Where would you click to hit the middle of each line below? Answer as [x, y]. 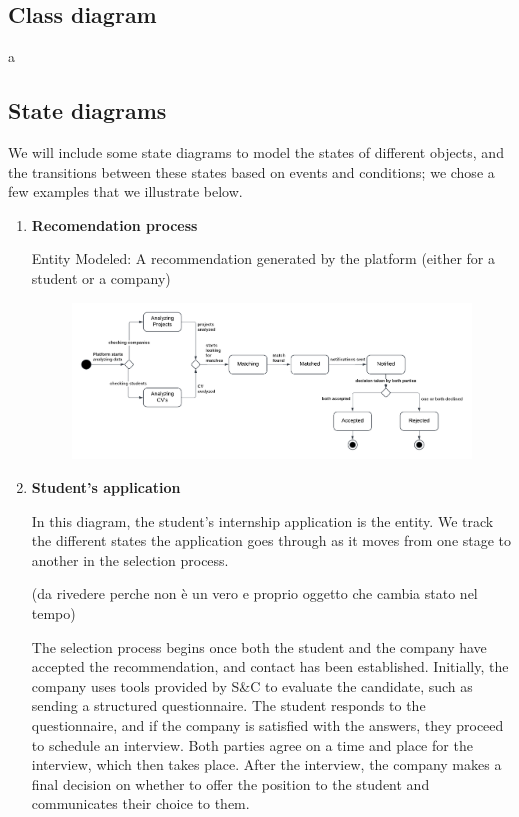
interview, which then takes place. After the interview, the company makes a [266, 764]
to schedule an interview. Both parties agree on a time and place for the [252, 744]
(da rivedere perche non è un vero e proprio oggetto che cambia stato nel [254, 593]
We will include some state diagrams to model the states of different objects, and [256, 152]
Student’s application [106, 487]
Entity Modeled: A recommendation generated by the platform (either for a [263, 258]
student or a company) [101, 277]
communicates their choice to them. [140, 803]
